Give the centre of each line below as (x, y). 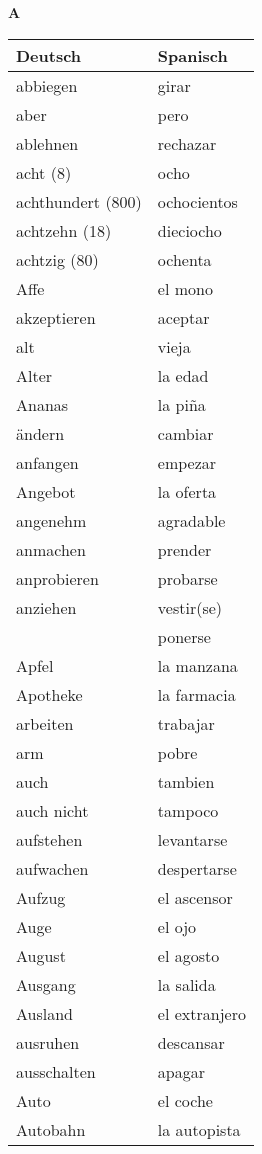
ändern (40, 433)
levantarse (192, 839)
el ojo (177, 926)
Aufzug (41, 897)
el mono (185, 288)
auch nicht (52, 810)
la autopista (199, 1129)
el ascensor (195, 897)
